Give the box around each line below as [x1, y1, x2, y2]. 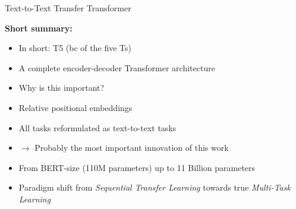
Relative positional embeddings [18, 101, 133, 113]
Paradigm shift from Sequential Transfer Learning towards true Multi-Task [18, 181, 291, 194]
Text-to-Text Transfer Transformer [5, 2, 131, 14]
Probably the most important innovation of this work [34, 141, 229, 154]
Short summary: [5, 21, 73, 34]
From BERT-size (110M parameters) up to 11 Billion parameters [18, 161, 256, 173]
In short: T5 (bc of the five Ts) [18, 42, 131, 54]
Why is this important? [18, 81, 105, 94]
